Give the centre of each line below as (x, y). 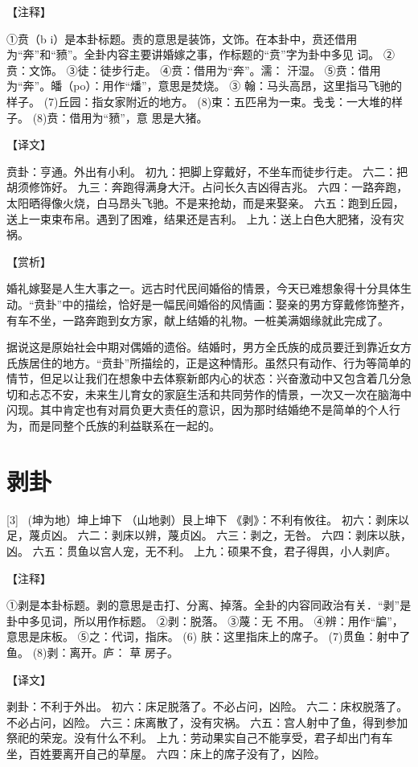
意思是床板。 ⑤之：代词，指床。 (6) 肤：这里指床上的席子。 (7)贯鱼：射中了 (209, 636)
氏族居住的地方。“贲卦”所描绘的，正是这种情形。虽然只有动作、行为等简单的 (209, 362)
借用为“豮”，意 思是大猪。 (139, 117)
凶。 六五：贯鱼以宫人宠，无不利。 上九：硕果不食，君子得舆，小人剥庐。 (202, 550)
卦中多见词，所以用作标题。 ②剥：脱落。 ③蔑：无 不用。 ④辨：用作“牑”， (205, 620)
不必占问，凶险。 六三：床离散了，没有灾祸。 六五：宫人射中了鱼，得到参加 (207, 722)
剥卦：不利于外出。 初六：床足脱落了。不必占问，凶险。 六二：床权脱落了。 (207, 706)
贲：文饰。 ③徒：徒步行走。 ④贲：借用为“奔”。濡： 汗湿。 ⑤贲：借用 (194, 70)
